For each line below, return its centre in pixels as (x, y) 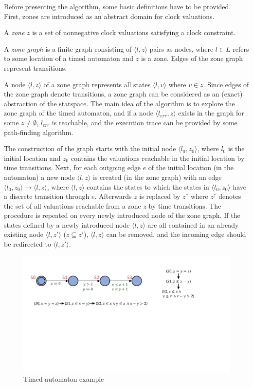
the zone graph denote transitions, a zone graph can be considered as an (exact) (123, 94)
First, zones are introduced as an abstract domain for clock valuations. (109, 16)
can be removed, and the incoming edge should (176, 234)
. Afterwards (113, 196)
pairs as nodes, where (181, 48)
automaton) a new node (39, 177)
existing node (24, 234)
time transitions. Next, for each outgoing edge (72, 167)
